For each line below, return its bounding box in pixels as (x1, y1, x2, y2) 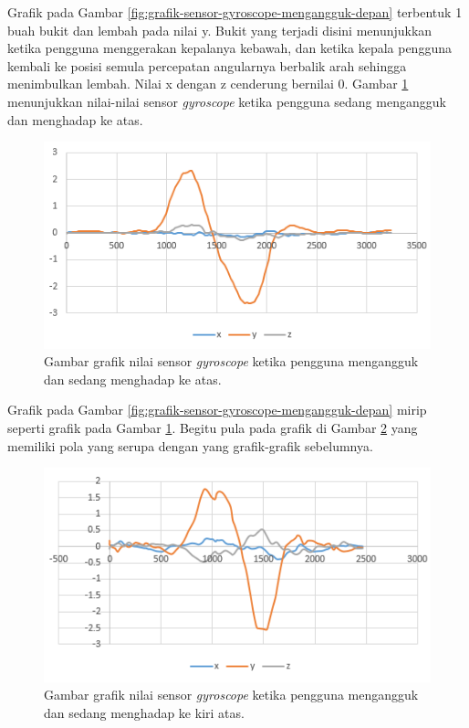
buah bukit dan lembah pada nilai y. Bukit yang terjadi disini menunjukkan (7, 20, 433, 39)
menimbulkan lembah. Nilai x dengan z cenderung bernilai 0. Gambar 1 (7, 74, 409, 93)
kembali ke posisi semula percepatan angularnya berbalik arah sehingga (7, 56, 407, 75)
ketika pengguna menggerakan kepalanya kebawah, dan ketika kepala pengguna (7, 38, 452, 58)
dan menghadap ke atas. (7, 110, 143, 129)
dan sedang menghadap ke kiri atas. (44, 702, 245, 722)
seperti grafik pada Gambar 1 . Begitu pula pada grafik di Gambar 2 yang (7, 418, 418, 438)
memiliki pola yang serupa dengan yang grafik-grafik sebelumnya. (7, 436, 373, 455)
